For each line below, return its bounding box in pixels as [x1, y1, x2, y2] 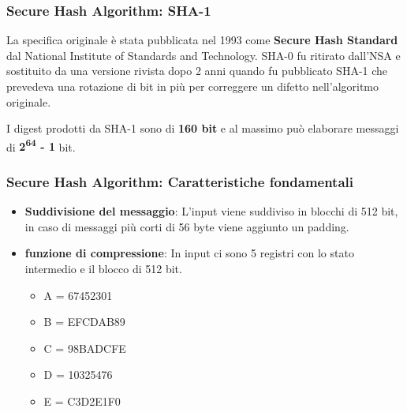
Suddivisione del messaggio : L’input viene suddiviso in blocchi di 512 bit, [24, 203, 398, 219]
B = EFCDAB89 [43, 313, 125, 330]
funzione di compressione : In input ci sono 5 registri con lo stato [24, 245, 354, 261]
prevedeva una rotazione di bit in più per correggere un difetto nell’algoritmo [6, 78, 379, 94]
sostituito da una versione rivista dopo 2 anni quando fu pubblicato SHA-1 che [6, 62, 388, 79]
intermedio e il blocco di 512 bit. [24, 260, 182, 277]
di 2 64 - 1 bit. [6, 136, 76, 155]
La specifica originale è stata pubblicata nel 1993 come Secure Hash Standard [6, 32, 398, 48]
